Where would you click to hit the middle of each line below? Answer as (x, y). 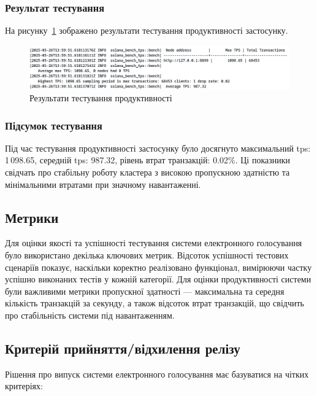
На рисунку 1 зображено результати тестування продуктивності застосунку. (147, 30)
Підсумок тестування (54, 125)
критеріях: (24, 386)
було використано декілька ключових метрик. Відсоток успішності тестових (147, 255)
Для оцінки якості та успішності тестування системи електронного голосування (154, 243)
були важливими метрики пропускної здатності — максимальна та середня (145, 291)
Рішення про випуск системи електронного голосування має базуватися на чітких (157, 374)
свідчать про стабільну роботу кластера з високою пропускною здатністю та (147, 172)
